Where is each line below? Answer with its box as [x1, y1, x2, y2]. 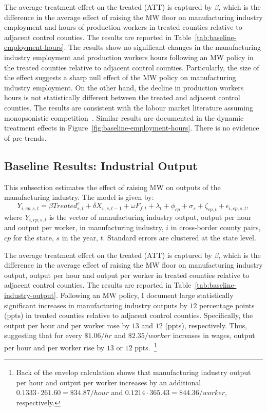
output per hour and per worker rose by [4, 320, 130, 330]
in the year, [62, 232, 98, 243]
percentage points [199, 300, 255, 310]
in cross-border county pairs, [170, 222, 261, 233]
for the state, [13, 232, 54, 243]
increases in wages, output [173, 330, 255, 341]
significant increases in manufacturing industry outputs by [4, 300, 187, 310]
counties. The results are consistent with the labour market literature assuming [4, 102, 253, 113]
